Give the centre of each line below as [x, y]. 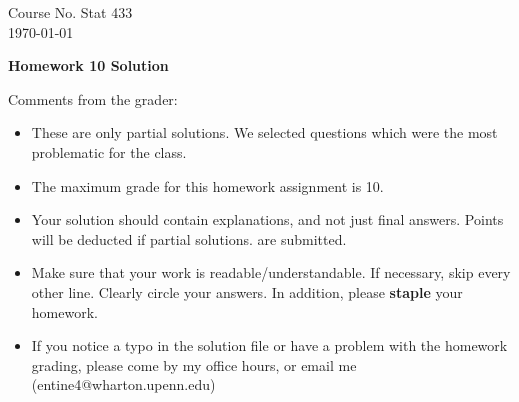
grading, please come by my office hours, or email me [194, 364]
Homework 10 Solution [88, 65]
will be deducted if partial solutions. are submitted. [189, 238]
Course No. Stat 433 [70, 12]
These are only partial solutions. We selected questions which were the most [264, 132]
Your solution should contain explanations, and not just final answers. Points [267, 219]
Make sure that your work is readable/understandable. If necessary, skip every [271, 272]
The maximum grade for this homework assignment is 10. [207, 185]
